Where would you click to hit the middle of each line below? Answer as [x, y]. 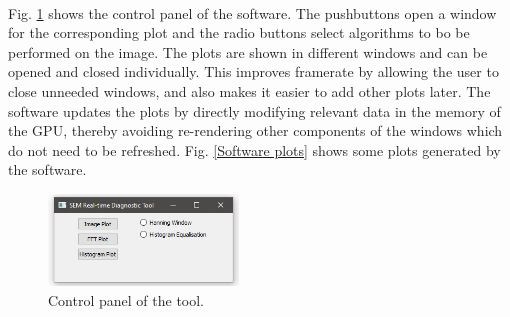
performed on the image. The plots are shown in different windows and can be [248, 51]
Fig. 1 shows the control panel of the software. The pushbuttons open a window [252, 12]
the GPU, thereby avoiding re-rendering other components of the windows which [255, 130]
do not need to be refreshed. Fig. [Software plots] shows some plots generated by [254, 149]
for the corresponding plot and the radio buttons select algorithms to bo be [239, 32]
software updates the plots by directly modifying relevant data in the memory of [254, 110]
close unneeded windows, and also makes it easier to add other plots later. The [249, 90]
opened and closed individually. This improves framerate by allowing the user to [253, 71]
